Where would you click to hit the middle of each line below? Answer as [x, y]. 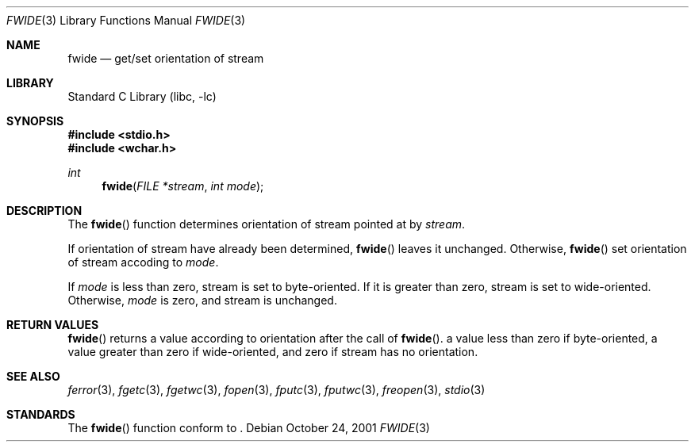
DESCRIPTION [44, 211]
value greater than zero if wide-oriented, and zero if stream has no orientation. [273, 352]
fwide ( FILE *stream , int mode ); [183, 186]
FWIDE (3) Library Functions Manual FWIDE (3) [126, 20]
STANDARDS [41, 414]
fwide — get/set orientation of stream [166, 58]
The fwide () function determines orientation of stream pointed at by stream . [267, 224]
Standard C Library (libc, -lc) [142, 96]
